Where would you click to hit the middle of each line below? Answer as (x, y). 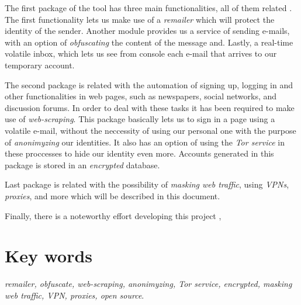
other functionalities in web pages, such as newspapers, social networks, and (141, 96)
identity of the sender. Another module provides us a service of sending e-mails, (147, 31)
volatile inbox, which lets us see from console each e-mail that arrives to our (141, 53)
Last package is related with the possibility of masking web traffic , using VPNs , (147, 184)
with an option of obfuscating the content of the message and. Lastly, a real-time (149, 42)
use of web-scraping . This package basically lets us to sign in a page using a (140, 119)
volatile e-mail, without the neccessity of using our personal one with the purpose (150, 130)
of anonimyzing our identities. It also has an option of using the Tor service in (145, 142)
